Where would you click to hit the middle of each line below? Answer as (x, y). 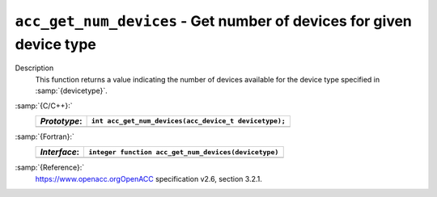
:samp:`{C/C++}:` (44, 106)
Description (34, 68)
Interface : (60, 152)
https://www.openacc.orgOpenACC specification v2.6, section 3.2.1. (148, 178)
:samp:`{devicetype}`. (72, 91)
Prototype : (61, 121)
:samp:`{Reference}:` (50, 168)
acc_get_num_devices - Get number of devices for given (214, 21)
